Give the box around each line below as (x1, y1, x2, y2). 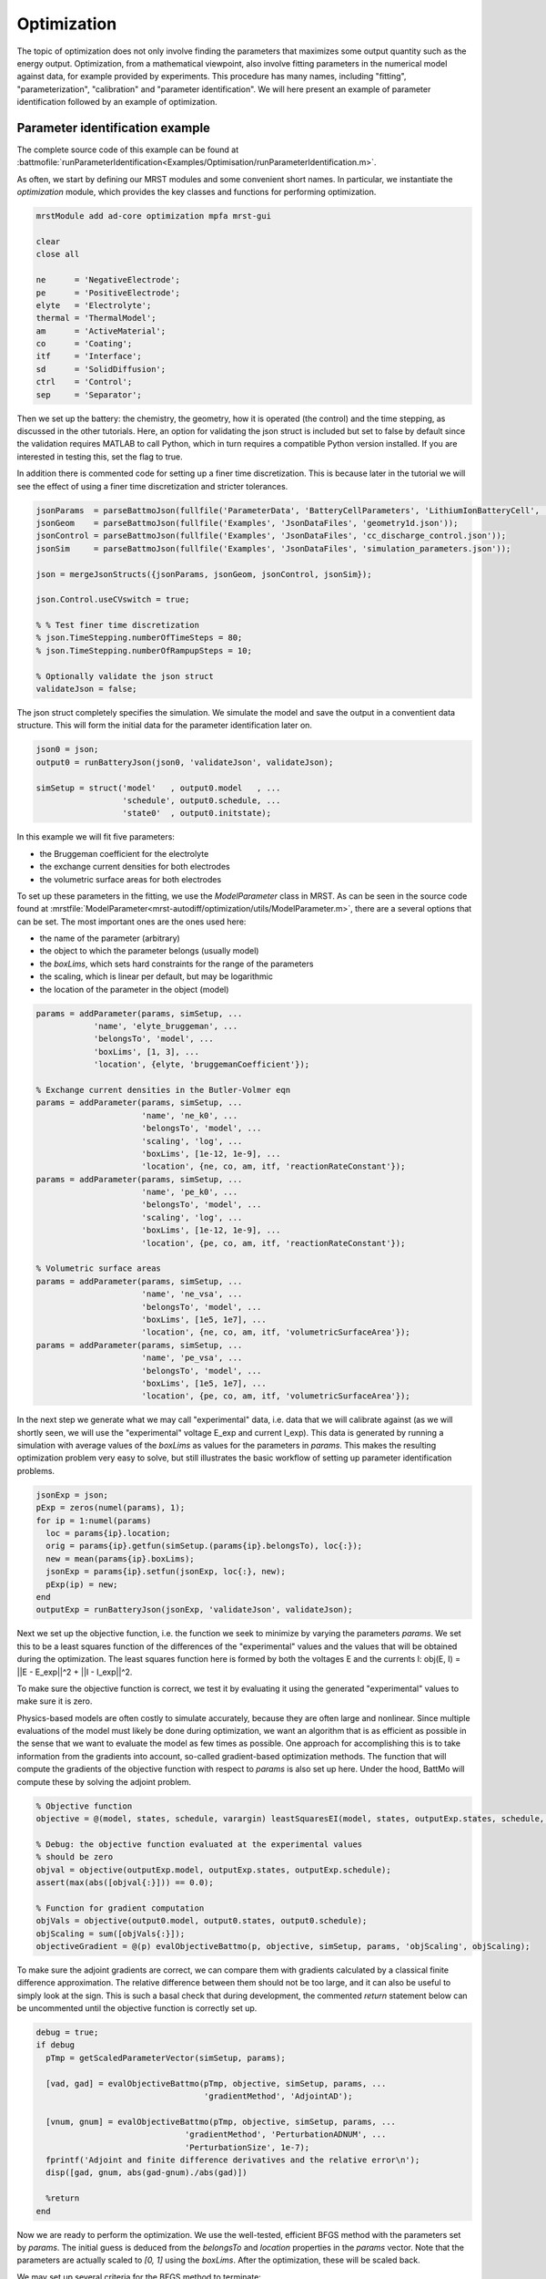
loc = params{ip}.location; (45, 1528, 171, 1539)
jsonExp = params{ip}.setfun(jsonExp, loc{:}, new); (45, 1566, 286, 1577)
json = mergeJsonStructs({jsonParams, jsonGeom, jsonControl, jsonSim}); (35, 569, 372, 579)
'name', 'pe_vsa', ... (141, 1353, 243, 1363)
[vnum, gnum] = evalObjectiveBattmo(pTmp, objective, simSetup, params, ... (45, 2116, 396, 2127)
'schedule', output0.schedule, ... (122, 795, 281, 806)
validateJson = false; (35, 684, 137, 695)
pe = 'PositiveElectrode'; (35, 287, 181, 298)
